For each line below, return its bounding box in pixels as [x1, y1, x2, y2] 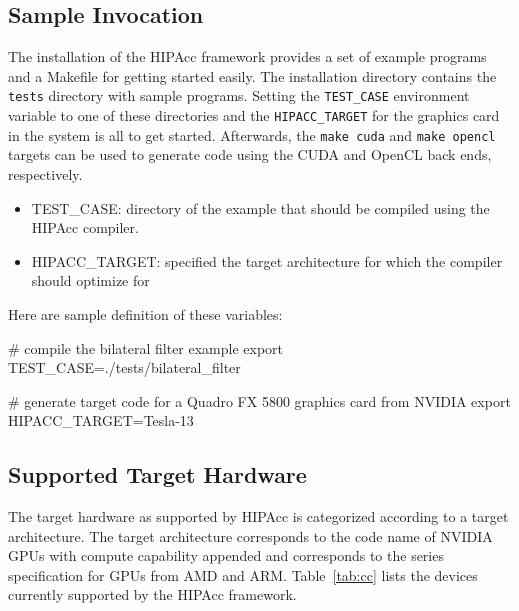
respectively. [8, 163, 83, 184]
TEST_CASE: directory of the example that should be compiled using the [31, 197, 490, 218]
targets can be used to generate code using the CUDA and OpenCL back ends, [8, 144, 492, 165]
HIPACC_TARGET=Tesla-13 [8, 410, 194, 431]
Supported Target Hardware [8, 459, 307, 490]
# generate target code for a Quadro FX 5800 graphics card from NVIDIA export [8, 390, 511, 411]
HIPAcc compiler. [31, 217, 139, 238]
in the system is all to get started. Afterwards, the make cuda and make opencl [8, 124, 496, 145]
